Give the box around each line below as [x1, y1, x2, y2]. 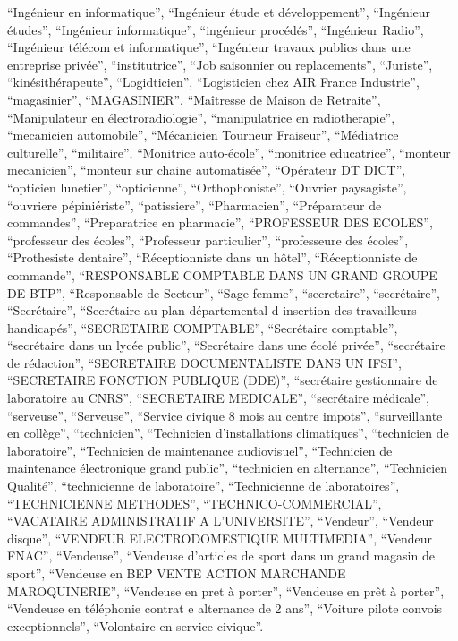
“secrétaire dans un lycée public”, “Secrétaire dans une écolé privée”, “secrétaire [7, 336, 445, 355]
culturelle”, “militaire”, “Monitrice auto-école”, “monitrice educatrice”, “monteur [7, 142, 451, 161]
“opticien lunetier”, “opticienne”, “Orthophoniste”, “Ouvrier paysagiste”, [7, 177, 407, 196]
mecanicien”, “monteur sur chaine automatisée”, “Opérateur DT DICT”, [7, 160, 406, 179]
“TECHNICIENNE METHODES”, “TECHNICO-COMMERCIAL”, [7, 493, 382, 512]
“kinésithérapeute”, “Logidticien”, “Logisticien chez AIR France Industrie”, [7, 73, 420, 91]
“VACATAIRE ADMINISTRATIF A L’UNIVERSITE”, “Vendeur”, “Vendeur [7, 511, 434, 530]
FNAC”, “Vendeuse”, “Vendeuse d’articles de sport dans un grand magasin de [7, 546, 435, 565]
